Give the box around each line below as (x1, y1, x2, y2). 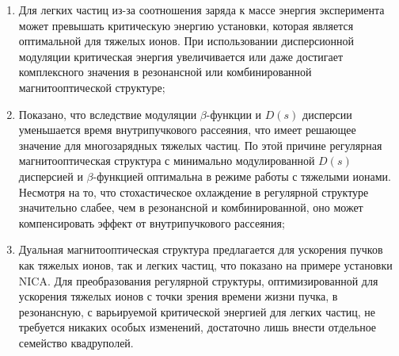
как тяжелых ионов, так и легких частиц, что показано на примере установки (18, 256, 393, 273)
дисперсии (302, 105, 352, 122)
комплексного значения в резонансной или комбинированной (18, 63, 312, 80)
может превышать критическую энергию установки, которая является (18, 17, 354, 33)
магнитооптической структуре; (18, 78, 165, 95)
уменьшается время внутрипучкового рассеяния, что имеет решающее (18, 121, 356, 138)
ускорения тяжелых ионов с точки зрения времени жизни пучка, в (18, 288, 338, 304)
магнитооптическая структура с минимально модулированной (18, 152, 315, 169)
